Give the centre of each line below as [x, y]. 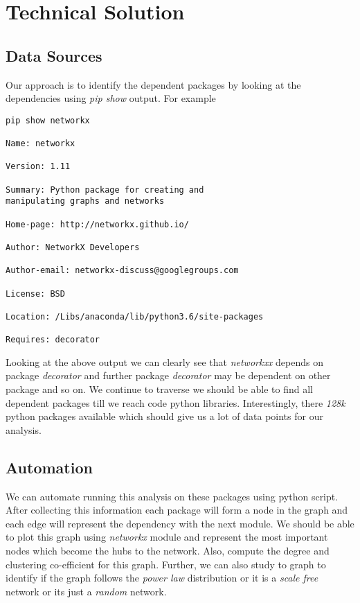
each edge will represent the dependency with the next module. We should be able [180, 523]
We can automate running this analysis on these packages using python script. [172, 496]
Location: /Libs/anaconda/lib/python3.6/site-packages [135, 316]
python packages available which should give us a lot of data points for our [164, 416]
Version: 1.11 [38, 167]
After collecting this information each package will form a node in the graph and [177, 510]
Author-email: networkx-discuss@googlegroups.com [122, 271]
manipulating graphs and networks [85, 201]
